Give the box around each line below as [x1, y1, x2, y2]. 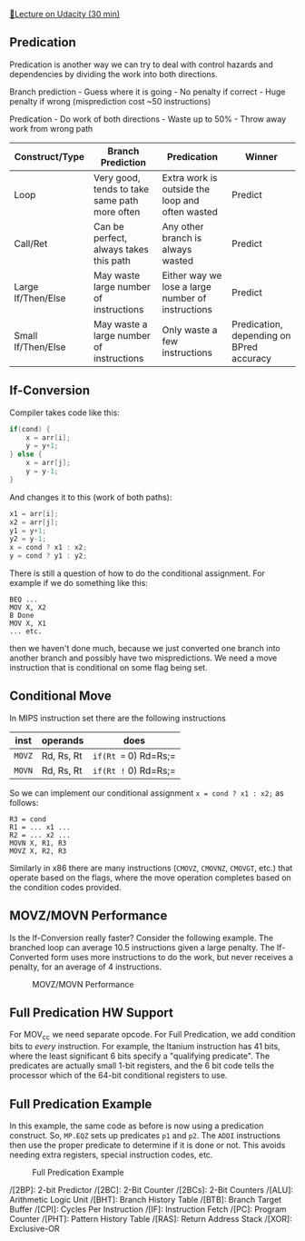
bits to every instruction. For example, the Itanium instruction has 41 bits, [9, 1041, 281, 1052]
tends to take [93, 183, 150, 195]
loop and [162, 194, 200, 206]
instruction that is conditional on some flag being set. [9, 662, 208, 672]
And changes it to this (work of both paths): [9, 491, 172, 502]
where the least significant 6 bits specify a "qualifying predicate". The [9, 1050, 271, 1062]
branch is [162, 232, 202, 244]
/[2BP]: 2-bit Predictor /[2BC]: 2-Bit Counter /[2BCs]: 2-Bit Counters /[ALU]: [9, 1185, 293, 1196]
